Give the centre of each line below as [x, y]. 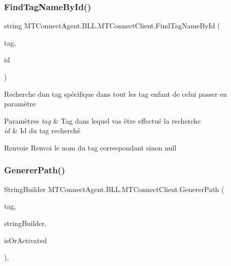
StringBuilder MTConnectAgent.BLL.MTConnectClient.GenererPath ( [114, 189]
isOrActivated [26, 240]
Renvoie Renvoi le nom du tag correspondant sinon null [90, 147]
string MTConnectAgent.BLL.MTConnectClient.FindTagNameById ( [112, 26]
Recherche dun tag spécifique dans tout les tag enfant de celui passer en [116, 93]
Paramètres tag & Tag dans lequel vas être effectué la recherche [102, 120]
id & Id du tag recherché [42, 130]
